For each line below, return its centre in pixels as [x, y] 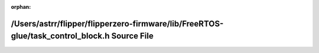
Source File [132, 36]
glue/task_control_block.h [60, 36]
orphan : [21, 7]
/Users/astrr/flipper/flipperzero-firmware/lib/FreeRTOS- [117, 24]
